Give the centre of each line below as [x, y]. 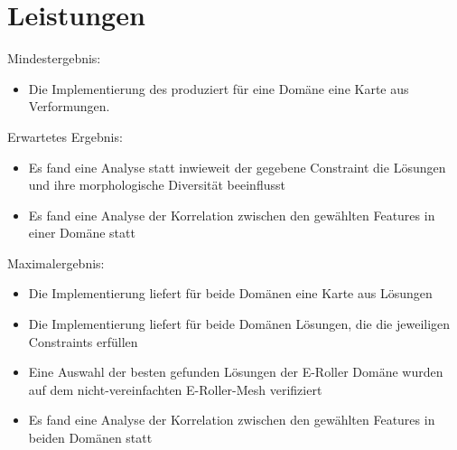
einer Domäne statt [82, 233]
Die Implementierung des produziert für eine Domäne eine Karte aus [219, 88]
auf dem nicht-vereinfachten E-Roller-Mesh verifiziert [175, 389]
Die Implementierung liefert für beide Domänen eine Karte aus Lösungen [230, 293]
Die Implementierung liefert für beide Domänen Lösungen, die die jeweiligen [239, 324]
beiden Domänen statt [90, 438]
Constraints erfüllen [83, 341]
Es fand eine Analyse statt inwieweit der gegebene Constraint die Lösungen [237, 167]
